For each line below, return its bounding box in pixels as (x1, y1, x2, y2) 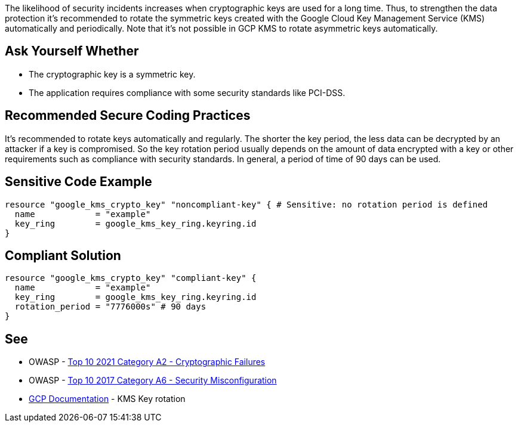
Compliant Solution (5, 247, 121, 263)
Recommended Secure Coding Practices (5, 108, 251, 123)
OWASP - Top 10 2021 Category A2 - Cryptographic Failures (29, 357, 266, 367)
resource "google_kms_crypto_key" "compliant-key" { (5, 273, 257, 283)
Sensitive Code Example (5, 174, 152, 190)
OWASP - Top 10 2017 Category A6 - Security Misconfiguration (29, 375, 277, 386)
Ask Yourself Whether (5, 44, 139, 59)
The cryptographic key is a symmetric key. (29, 69, 196, 79)
